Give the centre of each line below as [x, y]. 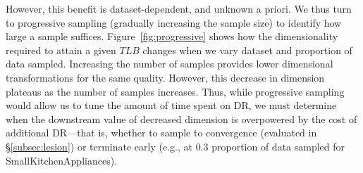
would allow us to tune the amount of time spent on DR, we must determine [171, 105]
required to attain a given [61, 50]
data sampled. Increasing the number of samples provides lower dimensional [170, 64]
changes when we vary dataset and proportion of [247, 50]
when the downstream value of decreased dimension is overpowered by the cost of [181, 118]
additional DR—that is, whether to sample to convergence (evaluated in [161, 133]
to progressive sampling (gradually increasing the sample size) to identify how [174, 22]
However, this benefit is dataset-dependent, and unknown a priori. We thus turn [179, 8]
